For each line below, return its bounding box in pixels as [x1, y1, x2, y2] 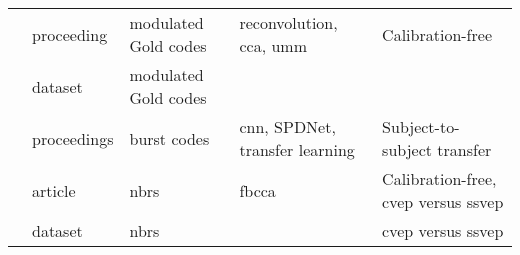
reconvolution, [239, 11, 338, 34]
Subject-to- [382, 115, 460, 138]
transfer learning [239, 138, 355, 161]
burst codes [129, 126, 210, 150]
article [32, 178, 76, 202]
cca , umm [239, 34, 307, 57]
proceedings [32, 126, 114, 150]
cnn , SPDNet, [239, 115, 336, 138]
